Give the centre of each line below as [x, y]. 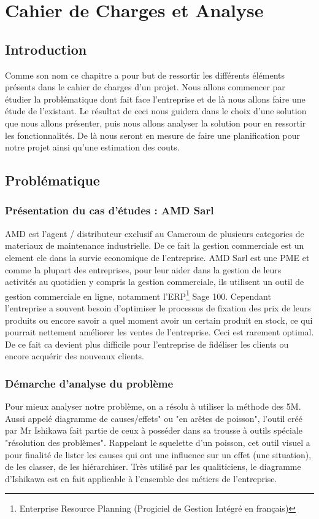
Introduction [46, 49]
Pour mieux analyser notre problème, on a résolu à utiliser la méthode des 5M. [153, 406]
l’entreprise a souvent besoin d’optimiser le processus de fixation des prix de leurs [158, 307]
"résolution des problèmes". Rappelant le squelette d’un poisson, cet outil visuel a [158, 442]
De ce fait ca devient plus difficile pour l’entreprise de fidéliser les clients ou [147, 344]
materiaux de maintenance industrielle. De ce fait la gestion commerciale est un [155, 245]
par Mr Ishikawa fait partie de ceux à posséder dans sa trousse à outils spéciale [154, 430]
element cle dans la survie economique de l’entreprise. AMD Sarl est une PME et [157, 257]
